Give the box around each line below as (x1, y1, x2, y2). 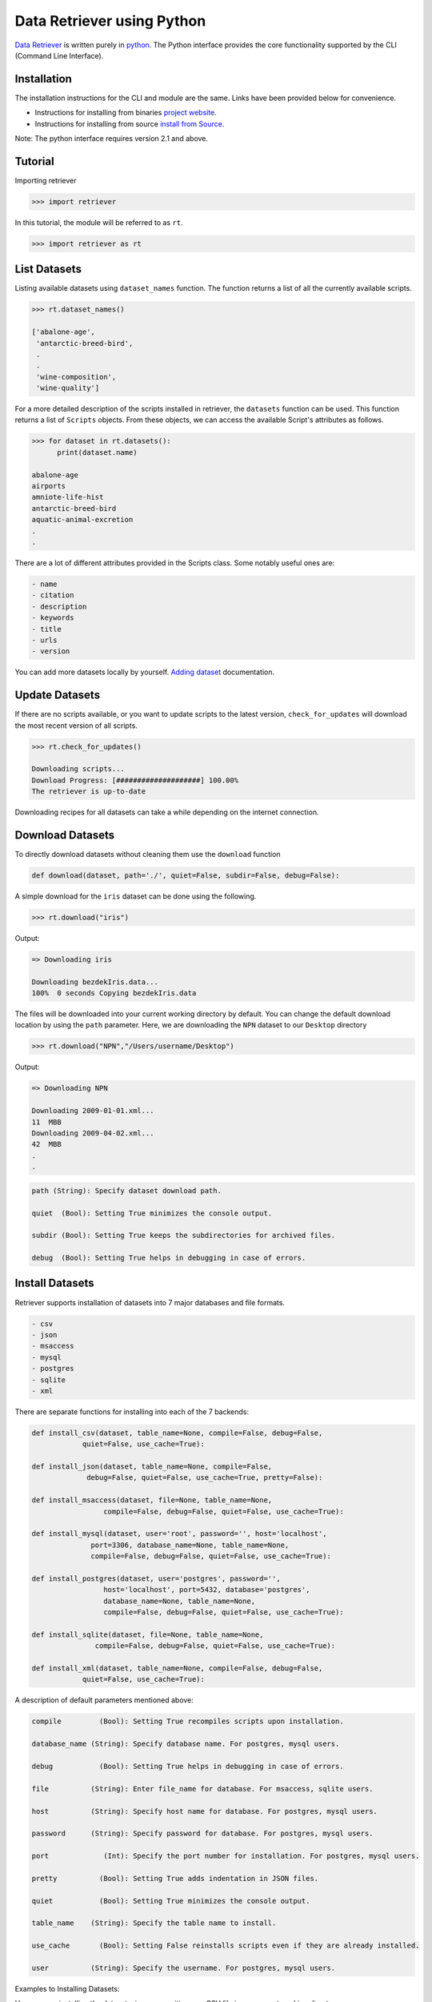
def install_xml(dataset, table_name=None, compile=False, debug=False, (31, 1664, 323, 1673)
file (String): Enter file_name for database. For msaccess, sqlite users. (31, 1784, 374, 1793)
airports (31, 481, 66, 491)
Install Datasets (14, 1276, 94, 1290)
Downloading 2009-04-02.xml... (31, 1128, 155, 1137)
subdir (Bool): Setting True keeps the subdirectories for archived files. (31, 1231, 336, 1240)
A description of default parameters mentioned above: (14, 1695, 194, 1705)
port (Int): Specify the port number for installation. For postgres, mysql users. (31, 1851, 420, 1861)
